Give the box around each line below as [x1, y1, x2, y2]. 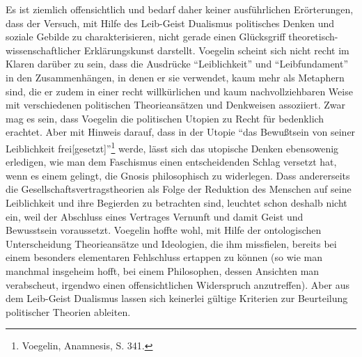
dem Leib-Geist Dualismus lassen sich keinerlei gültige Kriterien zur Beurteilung [6, 291, 348, 306]
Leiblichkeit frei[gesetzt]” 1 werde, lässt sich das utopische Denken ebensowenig [6, 138, 339, 155]
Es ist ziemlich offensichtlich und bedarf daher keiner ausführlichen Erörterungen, [6, 2, 354, 16]
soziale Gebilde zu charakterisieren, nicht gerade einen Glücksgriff [6, 29, 285, 44]
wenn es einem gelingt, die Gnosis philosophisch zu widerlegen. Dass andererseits [6, 168, 350, 182]
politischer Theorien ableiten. [6, 304, 131, 319]
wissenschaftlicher [6, 42, 81, 57]
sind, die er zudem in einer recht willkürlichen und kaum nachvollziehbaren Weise [6, 84, 353, 98]
